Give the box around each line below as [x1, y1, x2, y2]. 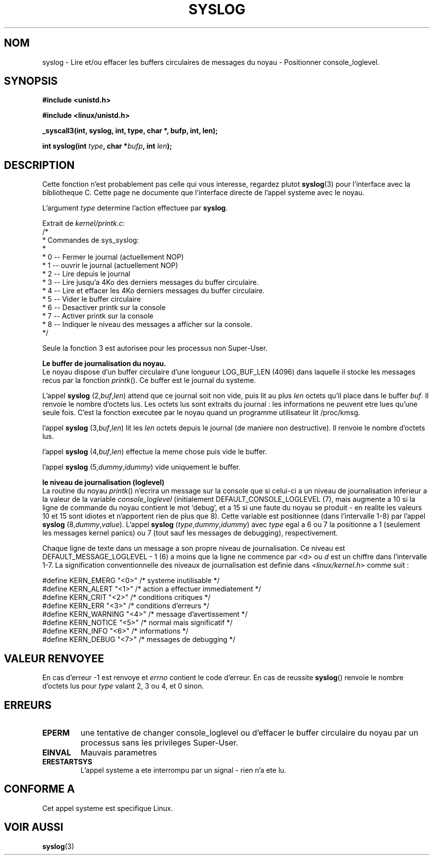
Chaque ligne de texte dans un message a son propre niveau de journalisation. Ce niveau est [42, 544, 345, 553]
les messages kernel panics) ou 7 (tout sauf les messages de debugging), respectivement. [42, 529, 338, 537]
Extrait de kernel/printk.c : [42, 219, 125, 228]
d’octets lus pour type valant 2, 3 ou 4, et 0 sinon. [42, 682, 204, 691]
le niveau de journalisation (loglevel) [42, 478, 164, 487]
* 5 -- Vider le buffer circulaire [42, 295, 141, 304]
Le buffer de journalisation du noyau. [42, 359, 166, 368]
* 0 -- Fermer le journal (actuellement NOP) [42, 253, 184, 262]
